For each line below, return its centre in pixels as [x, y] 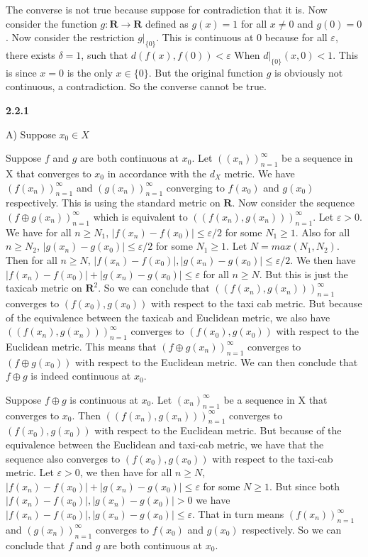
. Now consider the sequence [293, 203]
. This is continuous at [205, 37]
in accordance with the [157, 173]
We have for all [39, 232]
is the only [90, 72]
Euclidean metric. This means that [81, 346]
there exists [30, 54]
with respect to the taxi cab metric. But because [257, 303]
